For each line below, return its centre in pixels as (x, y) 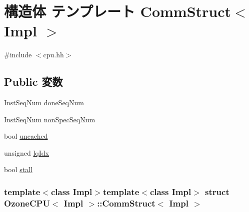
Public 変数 (33, 82)
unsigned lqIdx (26, 152)
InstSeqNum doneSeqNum (44, 103)
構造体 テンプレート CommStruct (118, 11)
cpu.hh (53, 55)
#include (18, 55)
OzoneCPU (27, 203)
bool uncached (26, 136)
